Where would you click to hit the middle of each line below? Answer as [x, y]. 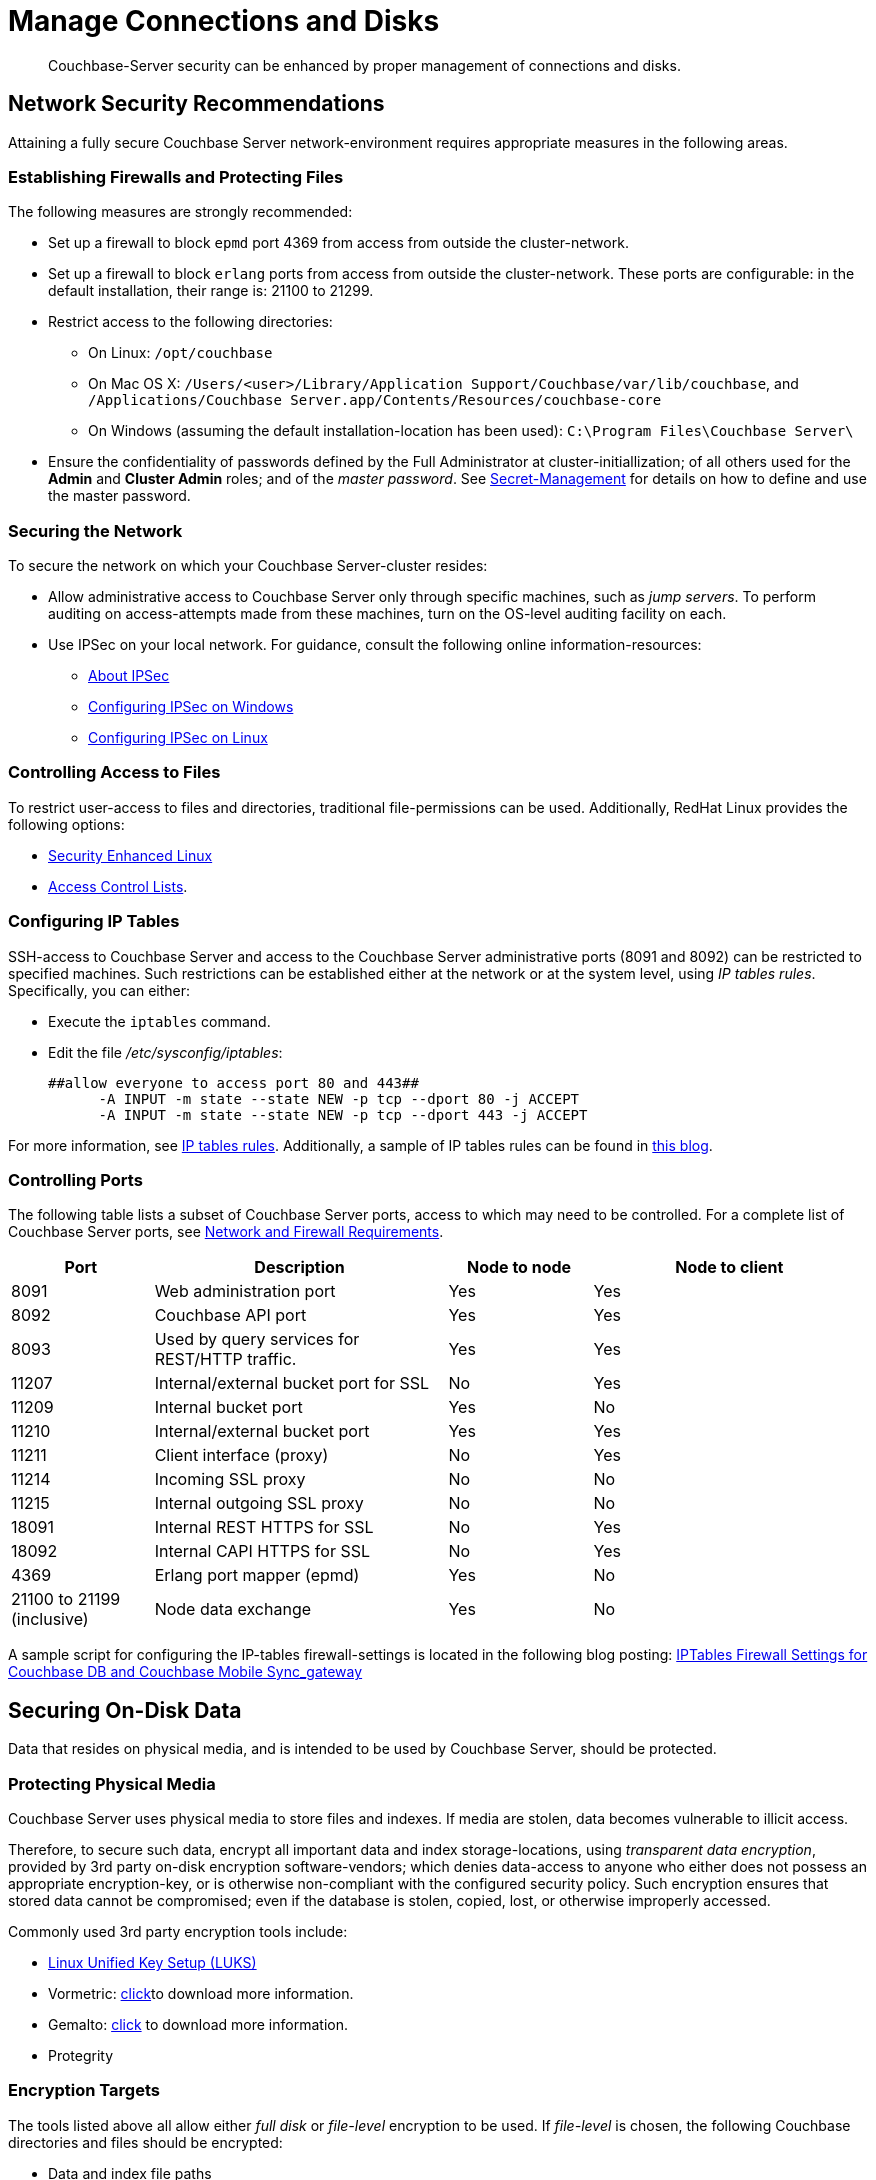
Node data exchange [233, 1609]
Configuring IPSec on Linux [178, 738]
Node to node [519, 1267]
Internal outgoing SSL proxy [259, 1503]
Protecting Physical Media [112, 1783]
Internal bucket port [228, 1407]
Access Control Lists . [118, 886]
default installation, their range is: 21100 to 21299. [211, 291]
